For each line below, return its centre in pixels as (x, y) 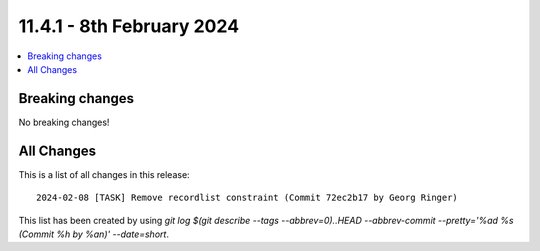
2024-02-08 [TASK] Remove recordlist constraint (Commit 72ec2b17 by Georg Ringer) (247, 198)
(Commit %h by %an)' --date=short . (94, 234)
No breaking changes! (64, 122)
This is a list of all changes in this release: (104, 174)
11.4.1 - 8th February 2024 (129, 26)
